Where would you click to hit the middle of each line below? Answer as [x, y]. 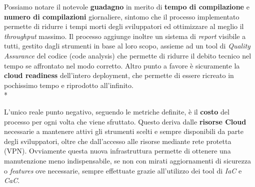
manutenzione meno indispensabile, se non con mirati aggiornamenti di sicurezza [127, 160]
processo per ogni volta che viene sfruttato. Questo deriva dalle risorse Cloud [125, 121]
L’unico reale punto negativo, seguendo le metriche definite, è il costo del [117, 111]
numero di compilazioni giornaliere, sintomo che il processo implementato [122, 16]
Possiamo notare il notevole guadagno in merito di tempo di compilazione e [127, 6]
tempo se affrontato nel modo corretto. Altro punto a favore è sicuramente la [122, 65]
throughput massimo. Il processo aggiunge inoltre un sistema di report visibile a [125, 36]
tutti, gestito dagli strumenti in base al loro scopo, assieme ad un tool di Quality [127, 46]
